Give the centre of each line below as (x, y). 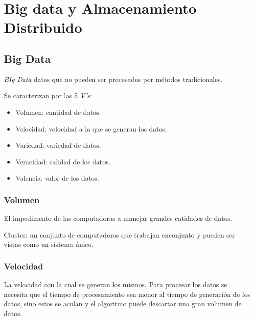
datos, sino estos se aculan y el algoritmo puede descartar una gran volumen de (123, 304)
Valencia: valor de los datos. (57, 178)
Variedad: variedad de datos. (58, 145)
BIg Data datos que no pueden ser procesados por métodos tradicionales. (113, 79)
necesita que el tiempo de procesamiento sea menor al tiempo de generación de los (127, 294)
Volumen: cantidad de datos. (58, 112)
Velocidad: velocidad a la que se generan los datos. (91, 128)
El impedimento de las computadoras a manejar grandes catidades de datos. (118, 218)
